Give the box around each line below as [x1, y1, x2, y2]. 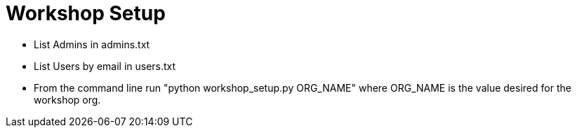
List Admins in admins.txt [34, 38, 150, 50]
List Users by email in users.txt [34, 59, 176, 72]
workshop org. [34, 93, 101, 106]
